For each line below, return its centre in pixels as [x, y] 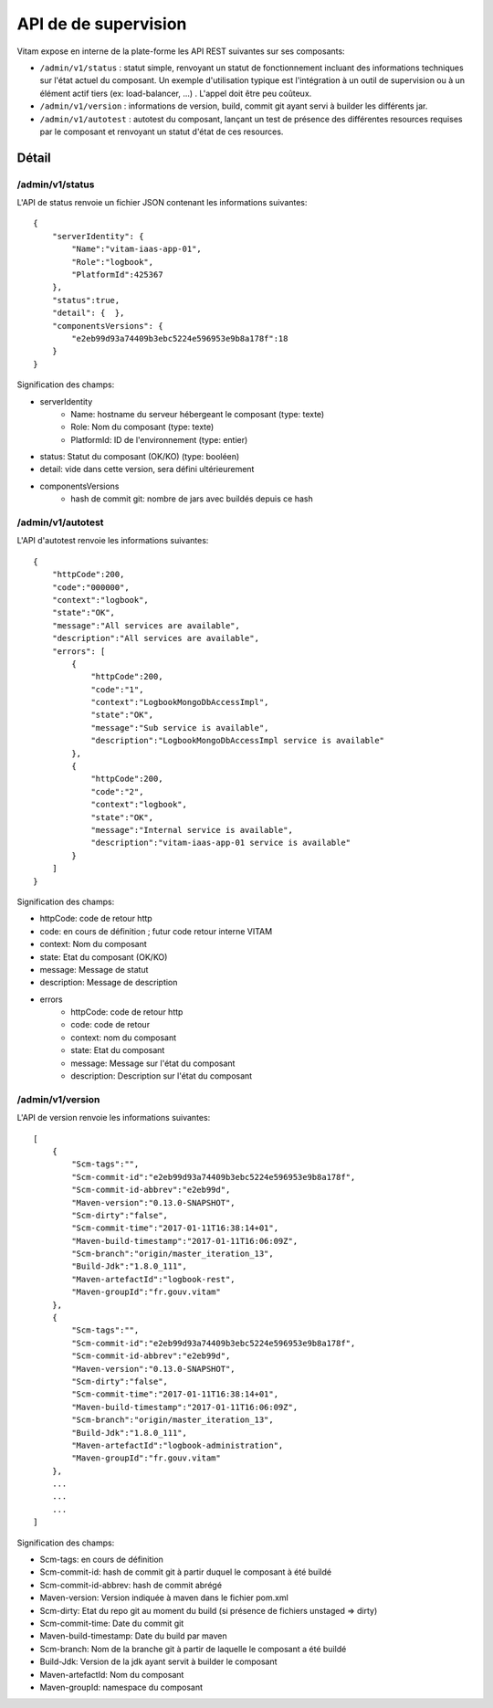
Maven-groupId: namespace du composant [121, 1687]
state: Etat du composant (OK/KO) [104, 957]
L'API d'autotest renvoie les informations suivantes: [113, 541]
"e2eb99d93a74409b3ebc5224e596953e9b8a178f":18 [180, 338]
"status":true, [86, 300]
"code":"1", [117, 689]
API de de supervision [102, 24]
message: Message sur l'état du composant [153, 1063]
